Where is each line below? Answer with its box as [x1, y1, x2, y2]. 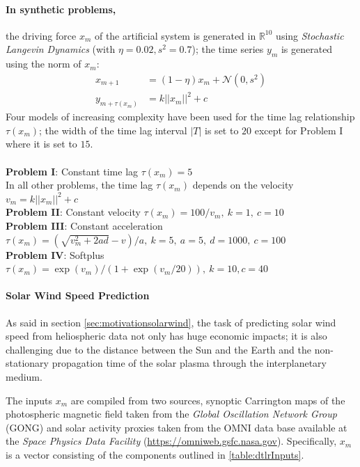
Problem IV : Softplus [6, 247, 104, 262]
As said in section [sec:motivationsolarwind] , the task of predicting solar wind [6, 315, 336, 329]
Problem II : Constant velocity [6, 205, 141, 219]
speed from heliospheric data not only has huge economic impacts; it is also [6, 329, 327, 343]
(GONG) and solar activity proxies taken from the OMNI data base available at [6, 420, 347, 434]
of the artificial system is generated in [94, 28, 256, 42]
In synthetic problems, [6, 1, 116, 16]
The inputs [6, 393, 52, 407]
